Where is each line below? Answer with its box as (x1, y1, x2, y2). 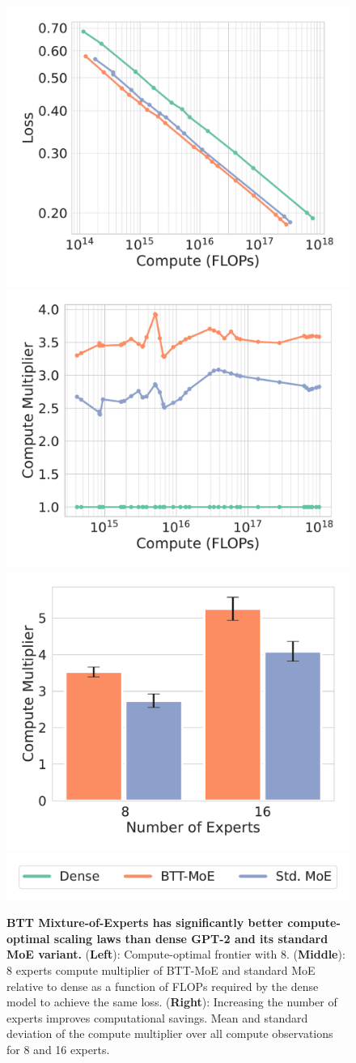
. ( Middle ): (286, 946, 345, 963)
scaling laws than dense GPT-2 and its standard (53, 929, 328, 946)
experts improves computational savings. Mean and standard (6, 1009, 308, 1026)
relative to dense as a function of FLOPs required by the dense (6, 977, 319, 994)
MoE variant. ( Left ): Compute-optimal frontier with (6, 946, 278, 963)
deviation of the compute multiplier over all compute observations (6, 1025, 333, 1042)
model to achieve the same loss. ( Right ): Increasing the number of (6, 993, 337, 1010)
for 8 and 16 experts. (6, 1040, 110, 1057)
